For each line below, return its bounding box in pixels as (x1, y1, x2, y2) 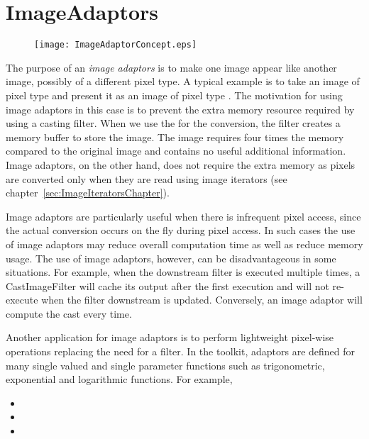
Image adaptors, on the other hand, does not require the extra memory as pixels (6, 157, 356, 172)
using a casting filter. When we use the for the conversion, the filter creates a (6, 116, 341, 130)
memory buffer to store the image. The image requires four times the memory (6, 129, 344, 144)
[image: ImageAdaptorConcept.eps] (34, 40, 197, 50)
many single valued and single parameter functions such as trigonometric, (6, 357, 325, 372)
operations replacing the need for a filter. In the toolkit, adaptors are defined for (6, 344, 356, 359)
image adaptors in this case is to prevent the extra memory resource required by (6, 101, 355, 116)
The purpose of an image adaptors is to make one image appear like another (6, 60, 337, 74)
